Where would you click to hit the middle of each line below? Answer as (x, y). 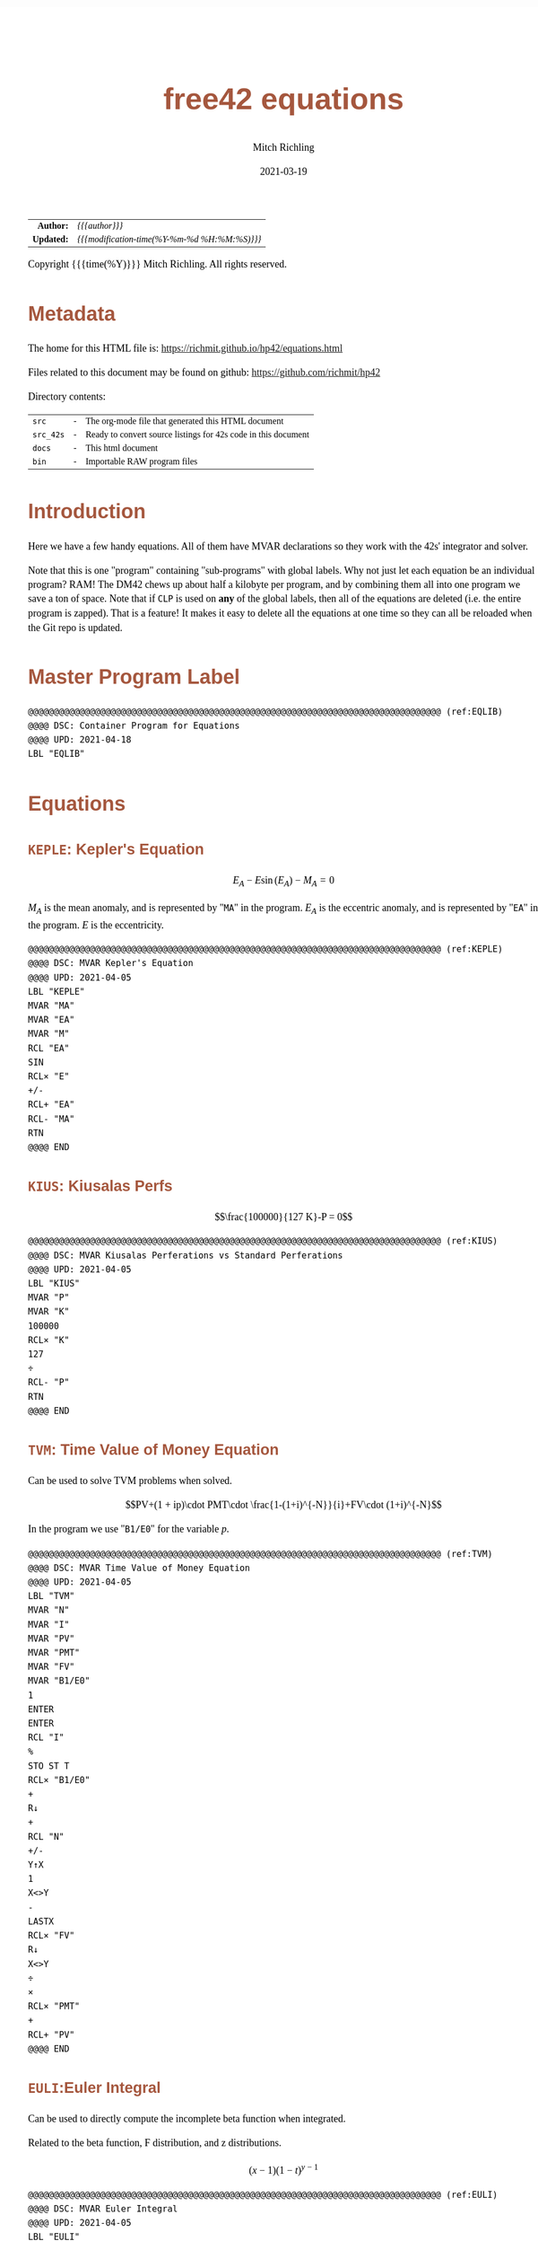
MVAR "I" (49, 1625)
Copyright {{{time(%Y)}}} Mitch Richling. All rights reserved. (157, 264)
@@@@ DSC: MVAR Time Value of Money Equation (139, 1568)
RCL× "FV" (52, 1936)
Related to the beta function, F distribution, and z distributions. (155, 2143)
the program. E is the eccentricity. (96, 925)
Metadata (72, 314)
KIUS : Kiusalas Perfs (100, 1186)
